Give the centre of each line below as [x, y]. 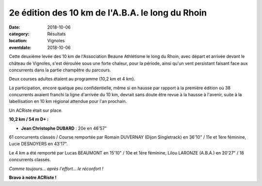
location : [18, 41]
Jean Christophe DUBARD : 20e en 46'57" [64, 128]
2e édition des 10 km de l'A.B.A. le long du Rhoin [108, 13]
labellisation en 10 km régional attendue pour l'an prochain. [68, 101]
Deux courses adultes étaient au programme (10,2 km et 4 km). [72, 79]
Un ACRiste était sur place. [36, 110]
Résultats [57, 34]
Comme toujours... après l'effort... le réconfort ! [56, 169]
